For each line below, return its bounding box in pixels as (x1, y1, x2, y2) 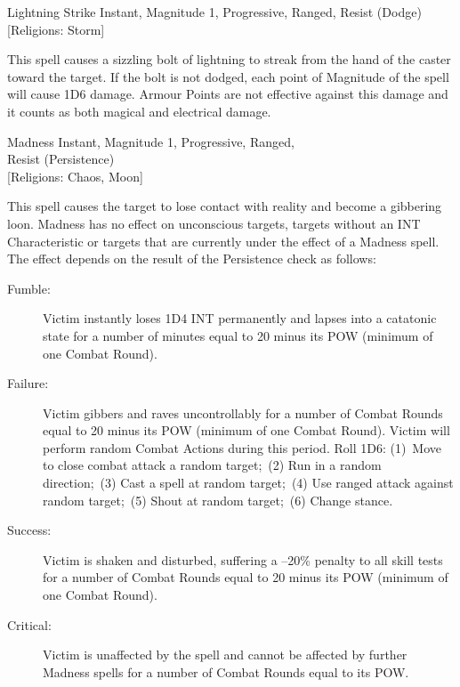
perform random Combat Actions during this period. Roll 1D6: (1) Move (43, 438, 441, 457)
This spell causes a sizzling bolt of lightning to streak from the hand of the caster (7, 50, 451, 69)
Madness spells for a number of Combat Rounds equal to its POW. (43, 662, 409, 681)
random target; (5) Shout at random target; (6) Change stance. (43, 490, 393, 509)
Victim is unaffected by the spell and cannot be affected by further (43, 645, 408, 664)
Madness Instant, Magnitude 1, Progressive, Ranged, (7, 132, 295, 150)
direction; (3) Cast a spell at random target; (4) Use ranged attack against (43, 473, 454, 492)
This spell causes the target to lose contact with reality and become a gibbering (7, 197, 442, 215)
